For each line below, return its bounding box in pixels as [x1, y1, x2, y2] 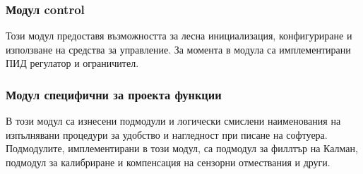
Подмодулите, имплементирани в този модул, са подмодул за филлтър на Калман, [6, 141, 358, 156]
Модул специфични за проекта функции [6, 85, 222, 103]
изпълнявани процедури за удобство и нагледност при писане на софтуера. [6, 127, 328, 142]
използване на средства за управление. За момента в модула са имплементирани [6, 42, 351, 56]
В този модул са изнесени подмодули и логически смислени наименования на [6, 113, 341, 128]
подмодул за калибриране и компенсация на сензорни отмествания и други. [6, 155, 331, 169]
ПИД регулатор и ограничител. [6, 56, 139, 70]
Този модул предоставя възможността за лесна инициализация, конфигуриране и [6, 28, 352, 43]
